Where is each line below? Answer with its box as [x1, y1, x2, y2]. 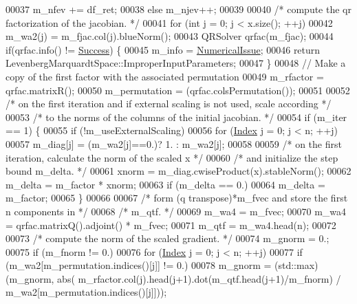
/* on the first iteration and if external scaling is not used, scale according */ [6, 96, 332, 111]
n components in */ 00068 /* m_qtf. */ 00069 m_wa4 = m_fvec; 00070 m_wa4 [6, 204, 347, 218]
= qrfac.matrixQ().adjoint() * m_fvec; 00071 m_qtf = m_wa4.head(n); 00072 [6, 217, 336, 232]
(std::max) [274, 258, 318, 272]
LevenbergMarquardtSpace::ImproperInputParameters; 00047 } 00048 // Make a [6, 56, 346, 70]
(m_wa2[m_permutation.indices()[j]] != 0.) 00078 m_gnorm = [6, 258, 272, 272]
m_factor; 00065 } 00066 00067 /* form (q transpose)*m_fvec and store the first [6, 191, 348, 205]
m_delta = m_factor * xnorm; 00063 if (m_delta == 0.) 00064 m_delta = [6, 177, 325, 191]
